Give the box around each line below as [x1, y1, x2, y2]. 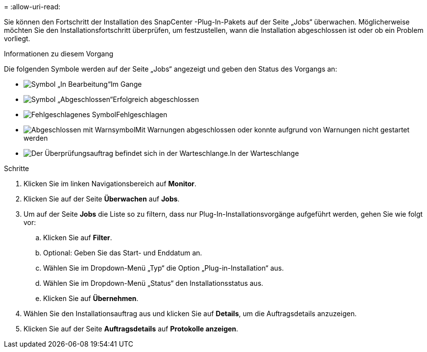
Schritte [4, 164, 29, 173]
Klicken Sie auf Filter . [43, 233, 112, 242]
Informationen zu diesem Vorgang [4, 50, 114, 58]
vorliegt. [4, 34, 30, 43]
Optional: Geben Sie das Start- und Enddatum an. [43, 249, 202, 257]
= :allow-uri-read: [4, 2, 61, 11]
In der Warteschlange [230, 149, 299, 157]
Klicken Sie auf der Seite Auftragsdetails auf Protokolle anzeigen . [24, 325, 238, 333]
